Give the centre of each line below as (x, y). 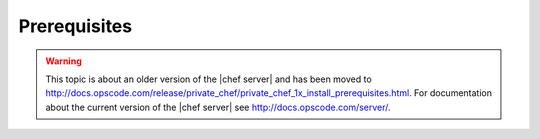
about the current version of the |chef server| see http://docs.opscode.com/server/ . (218, 107)
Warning (63, 61)
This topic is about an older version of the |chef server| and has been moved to (208, 79)
